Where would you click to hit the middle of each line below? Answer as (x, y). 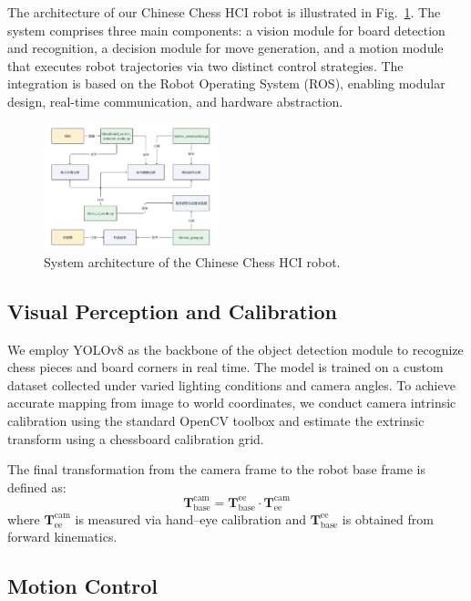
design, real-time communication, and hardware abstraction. (175, 101)
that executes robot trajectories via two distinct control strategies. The (205, 65)
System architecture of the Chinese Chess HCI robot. (192, 261)
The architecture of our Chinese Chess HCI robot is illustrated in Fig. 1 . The (224, 12)
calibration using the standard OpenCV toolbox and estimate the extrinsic (216, 421)
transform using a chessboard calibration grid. (136, 438)
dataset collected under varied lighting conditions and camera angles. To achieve (231, 384)
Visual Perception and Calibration (172, 311)
